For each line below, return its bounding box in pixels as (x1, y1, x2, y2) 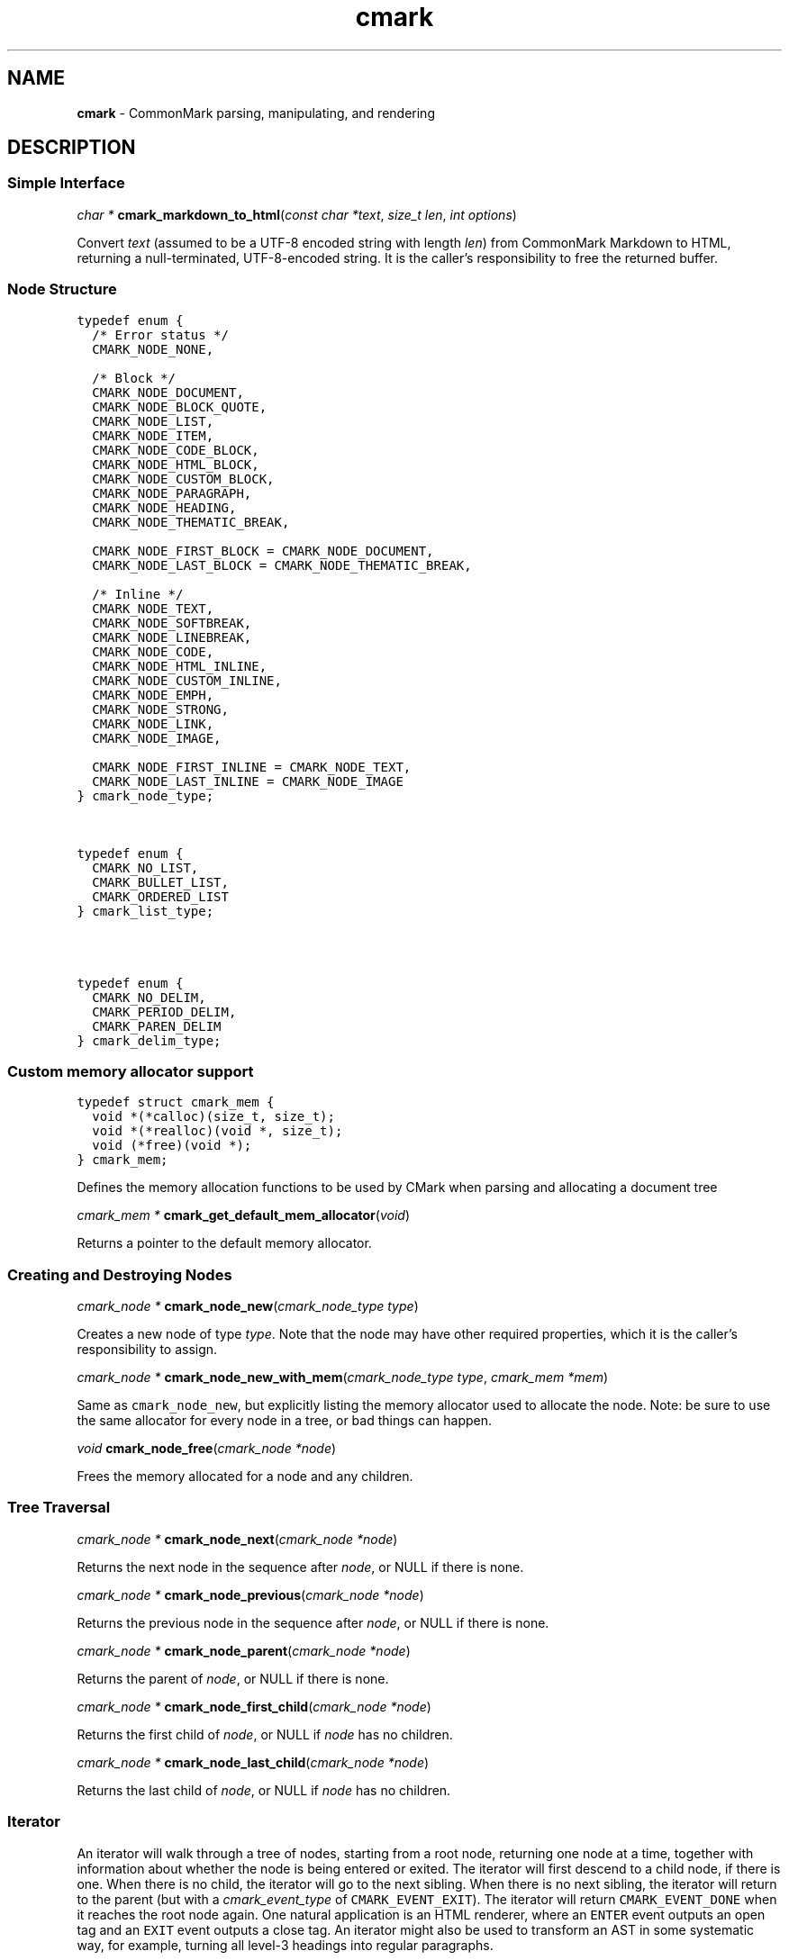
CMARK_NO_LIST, (92, 860, 199, 875)
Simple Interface (7, 174, 125, 193)
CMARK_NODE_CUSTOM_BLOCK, (92, 471, 275, 486)
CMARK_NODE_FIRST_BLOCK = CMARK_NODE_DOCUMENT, (92, 543, 434, 558)
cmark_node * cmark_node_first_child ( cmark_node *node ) (77, 1698, 431, 1714)
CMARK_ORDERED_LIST (92, 889, 229, 904)
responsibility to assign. (77, 1341, 218, 1358)
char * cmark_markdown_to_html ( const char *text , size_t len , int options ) (77, 206, 517, 222)
